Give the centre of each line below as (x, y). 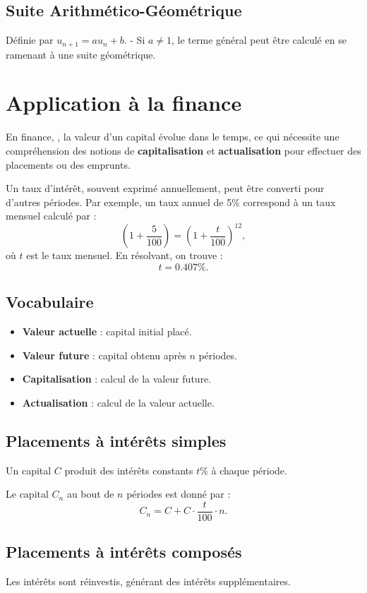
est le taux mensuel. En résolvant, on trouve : (125, 255)
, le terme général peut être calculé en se (259, 40)
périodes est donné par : (179, 494)
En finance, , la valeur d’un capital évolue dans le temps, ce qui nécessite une (173, 137)
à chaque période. (249, 470)
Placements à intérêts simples (116, 441)
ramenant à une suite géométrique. (81, 54)
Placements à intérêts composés (124, 552)
